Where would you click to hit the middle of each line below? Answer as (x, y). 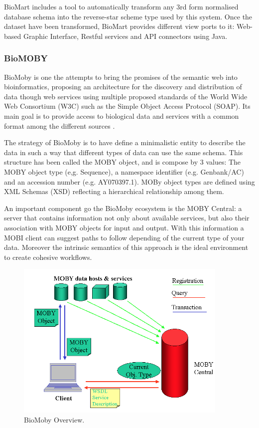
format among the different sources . (60, 125)
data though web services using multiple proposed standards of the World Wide (126, 96)
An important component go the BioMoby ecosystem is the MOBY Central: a (123, 208)
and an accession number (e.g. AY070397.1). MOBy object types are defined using (129, 181)
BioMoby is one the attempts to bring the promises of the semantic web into (121, 77)
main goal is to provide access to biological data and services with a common (122, 115)
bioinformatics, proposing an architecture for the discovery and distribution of (123, 87)
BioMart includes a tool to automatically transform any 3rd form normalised (121, 6)
